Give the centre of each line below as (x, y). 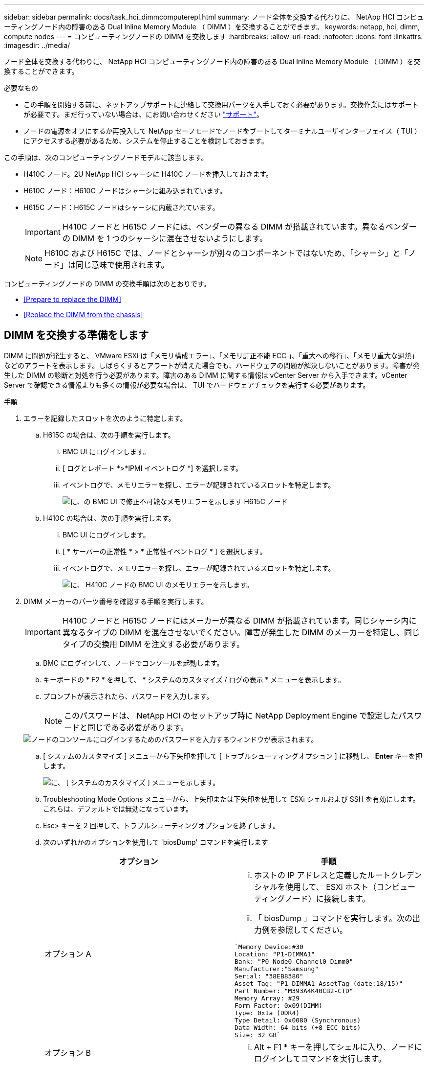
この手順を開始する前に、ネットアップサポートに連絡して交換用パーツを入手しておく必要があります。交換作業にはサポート (221, 104)
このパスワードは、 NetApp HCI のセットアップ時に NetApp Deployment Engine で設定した (231, 715)
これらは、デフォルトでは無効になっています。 (118, 809)
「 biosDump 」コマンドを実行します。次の (333, 918)
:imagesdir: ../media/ (37, 45)
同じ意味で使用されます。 (122, 265)
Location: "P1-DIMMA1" (275, 954)
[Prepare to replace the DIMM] (73, 299)
